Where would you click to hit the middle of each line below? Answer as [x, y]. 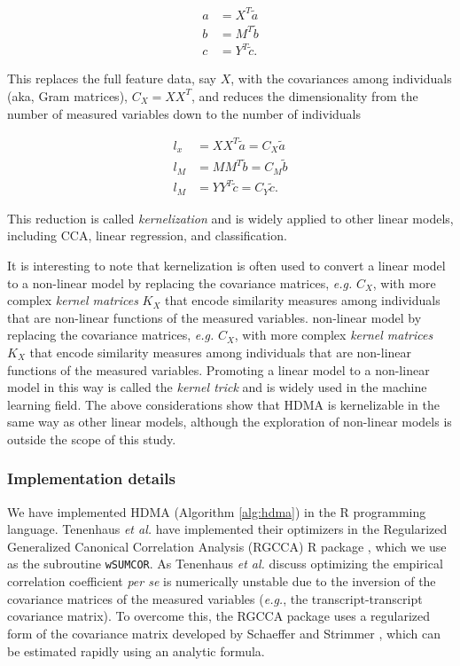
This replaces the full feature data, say [112, 78]
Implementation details [91, 478]
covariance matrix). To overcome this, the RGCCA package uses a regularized [219, 616]
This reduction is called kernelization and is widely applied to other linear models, [230, 218]
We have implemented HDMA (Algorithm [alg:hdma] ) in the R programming [217, 511]
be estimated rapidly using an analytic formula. [136, 650]
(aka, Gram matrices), [67, 95]
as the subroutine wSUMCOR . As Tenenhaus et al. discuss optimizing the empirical [225, 564]
